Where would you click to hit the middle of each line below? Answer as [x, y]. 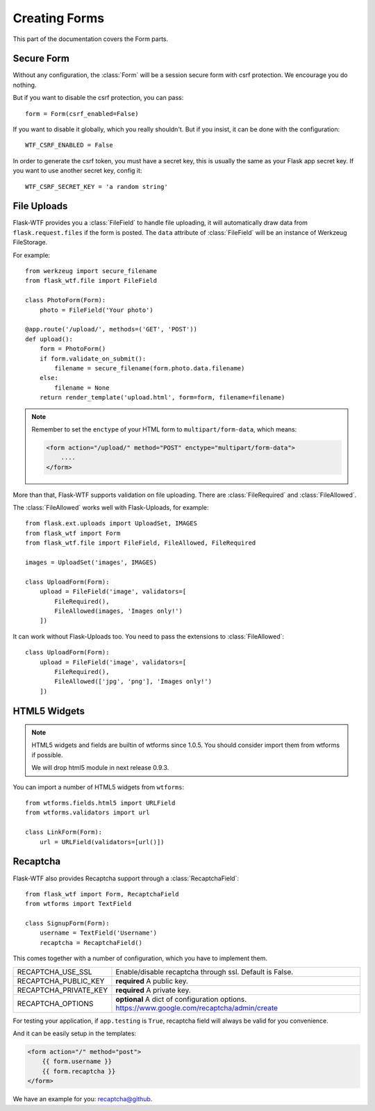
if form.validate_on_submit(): [93, 359]
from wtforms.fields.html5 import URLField [100, 803]
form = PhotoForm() [73, 349]
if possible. [47, 755]
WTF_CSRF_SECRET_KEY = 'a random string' [97, 187]
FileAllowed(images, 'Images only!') [119, 611]
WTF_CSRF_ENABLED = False [69, 145]
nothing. [25, 85]
